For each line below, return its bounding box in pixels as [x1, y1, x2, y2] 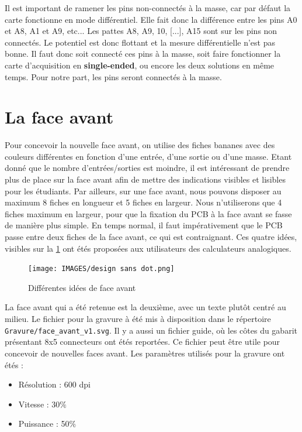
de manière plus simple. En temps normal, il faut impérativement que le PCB [5, 219, 283, 231]
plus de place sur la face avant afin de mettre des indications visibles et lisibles [5, 173, 286, 186]
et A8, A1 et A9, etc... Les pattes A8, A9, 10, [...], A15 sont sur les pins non [5, 25, 277, 37]
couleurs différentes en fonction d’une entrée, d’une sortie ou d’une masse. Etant [5, 150, 292, 162]
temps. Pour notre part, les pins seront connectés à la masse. [5, 70, 222, 83]
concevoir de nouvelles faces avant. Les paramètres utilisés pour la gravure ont [5, 347, 285, 359]
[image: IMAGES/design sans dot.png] [28, 265, 175, 273]
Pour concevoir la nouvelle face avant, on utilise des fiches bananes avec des [5, 139, 275, 151]
